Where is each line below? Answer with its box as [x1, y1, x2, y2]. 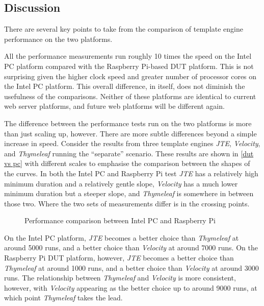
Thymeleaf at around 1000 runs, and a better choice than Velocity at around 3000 [4, 262, 259, 273]
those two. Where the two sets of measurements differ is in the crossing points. [4, 198, 250, 208]
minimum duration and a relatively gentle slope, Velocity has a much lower [4, 178, 238, 189]
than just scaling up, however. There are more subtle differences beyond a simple [4, 128, 257, 138]
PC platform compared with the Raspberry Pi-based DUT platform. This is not [4, 60, 254, 71]
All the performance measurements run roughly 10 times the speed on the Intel [4, 51, 252, 61]
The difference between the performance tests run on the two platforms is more [4, 117, 252, 128]
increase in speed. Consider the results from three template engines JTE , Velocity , [4, 138, 260, 149]
